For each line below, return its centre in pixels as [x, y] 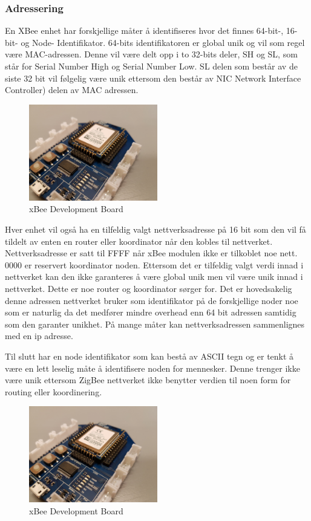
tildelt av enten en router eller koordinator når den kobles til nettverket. [139, 241]
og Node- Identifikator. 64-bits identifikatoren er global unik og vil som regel [163, 42]
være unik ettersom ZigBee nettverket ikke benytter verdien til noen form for [148, 380]
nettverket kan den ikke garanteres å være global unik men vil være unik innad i [154, 277]
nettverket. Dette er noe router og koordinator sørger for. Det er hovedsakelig [149, 288]
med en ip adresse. [39, 336]
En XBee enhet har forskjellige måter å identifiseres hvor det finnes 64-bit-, [144, 31]
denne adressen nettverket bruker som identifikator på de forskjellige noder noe [152, 300]
